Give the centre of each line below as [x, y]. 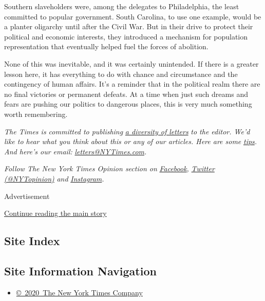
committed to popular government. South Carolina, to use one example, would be [133, 16]
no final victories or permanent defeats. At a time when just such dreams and [126, 94]
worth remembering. [36, 114]
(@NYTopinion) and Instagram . [54, 178]
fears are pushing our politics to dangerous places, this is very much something [128, 104]
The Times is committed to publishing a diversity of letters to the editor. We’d [127, 131]
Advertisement [27, 196]
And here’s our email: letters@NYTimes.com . [75, 151]
